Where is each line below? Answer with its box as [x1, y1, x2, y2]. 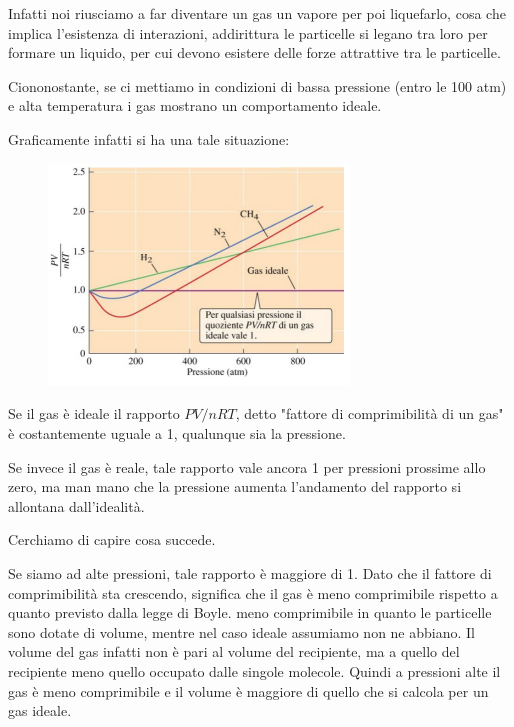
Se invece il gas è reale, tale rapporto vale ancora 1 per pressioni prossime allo [8, 456, 486, 477]
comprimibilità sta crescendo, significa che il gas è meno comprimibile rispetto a [8, 582, 498, 603]
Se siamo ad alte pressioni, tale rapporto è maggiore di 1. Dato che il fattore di [8, 562, 492, 583]
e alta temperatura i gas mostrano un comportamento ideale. [8, 95, 382, 116]
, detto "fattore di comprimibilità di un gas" [235, 403, 504, 424]
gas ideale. [8, 700, 72, 721]
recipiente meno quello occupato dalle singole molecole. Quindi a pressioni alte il [8, 660, 501, 681]
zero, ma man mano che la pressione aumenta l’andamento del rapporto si [8, 476, 462, 497]
